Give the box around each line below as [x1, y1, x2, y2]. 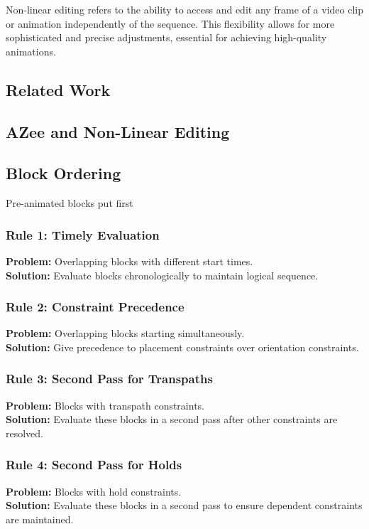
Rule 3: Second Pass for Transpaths [6, 370, 213, 388]
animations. [6, 43, 56, 58]
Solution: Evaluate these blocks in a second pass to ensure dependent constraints [6, 498, 363, 513]
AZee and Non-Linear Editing [6, 120, 230, 142]
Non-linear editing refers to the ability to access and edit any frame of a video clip [6, 2, 363, 16]
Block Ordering [6, 162, 121, 184]
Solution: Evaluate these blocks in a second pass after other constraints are [6, 412, 338, 427]
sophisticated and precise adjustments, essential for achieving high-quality [6, 30, 327, 45]
